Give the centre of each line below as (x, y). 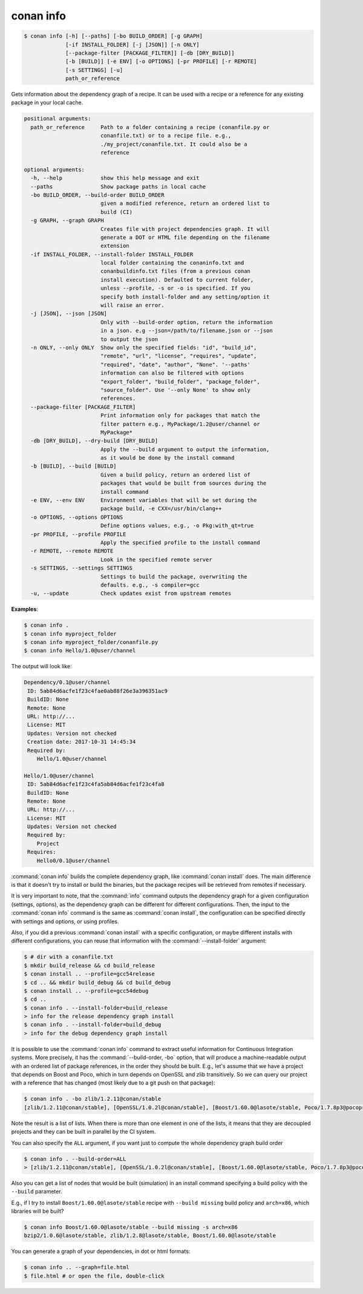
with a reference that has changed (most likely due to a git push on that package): (113, 1083)
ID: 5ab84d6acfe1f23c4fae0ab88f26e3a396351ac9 (97, 691)
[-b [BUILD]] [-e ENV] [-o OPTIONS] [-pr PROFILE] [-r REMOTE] (161, 61)
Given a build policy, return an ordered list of (175, 475)
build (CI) (116, 212)
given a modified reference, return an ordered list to (185, 204)
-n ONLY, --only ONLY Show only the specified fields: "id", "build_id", (144, 347)
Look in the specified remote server (156, 559)
